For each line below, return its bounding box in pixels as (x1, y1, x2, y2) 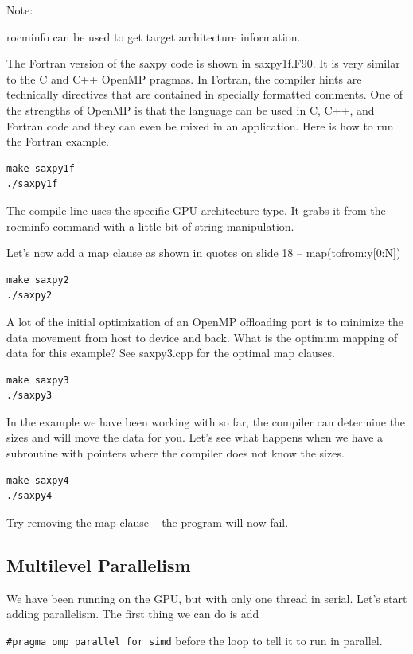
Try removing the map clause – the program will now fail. (6, 513, 289, 530)
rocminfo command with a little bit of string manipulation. (6, 217, 294, 234)
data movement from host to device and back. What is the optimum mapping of (6, 329, 398, 345)
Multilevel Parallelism (6, 552, 191, 577)
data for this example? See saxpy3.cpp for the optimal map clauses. (6, 345, 335, 361)
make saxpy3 (6, 374, 69, 386)
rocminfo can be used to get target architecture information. (6, 28, 301, 45)
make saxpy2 (6, 274, 69, 286)
